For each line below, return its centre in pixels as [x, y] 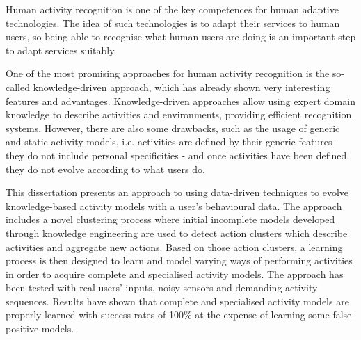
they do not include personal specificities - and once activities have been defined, [178, 155]
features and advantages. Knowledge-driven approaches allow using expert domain [180, 100]
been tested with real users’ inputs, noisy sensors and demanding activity [162, 288]
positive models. [40, 329]
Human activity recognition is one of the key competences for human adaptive [172, 9]
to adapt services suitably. [61, 50]
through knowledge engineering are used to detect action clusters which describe [177, 233]
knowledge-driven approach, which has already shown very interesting [182, 87]
